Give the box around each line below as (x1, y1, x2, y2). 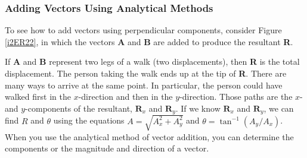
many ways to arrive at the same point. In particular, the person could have (5, 78, 283, 91)
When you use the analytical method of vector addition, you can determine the (5, 130, 294, 143)
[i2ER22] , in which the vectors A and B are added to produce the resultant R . (5, 35, 293, 48)
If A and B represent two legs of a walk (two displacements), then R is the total (5, 55, 300, 68)
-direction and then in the (78, 90, 173, 103)
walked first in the (5, 90, 71, 103)
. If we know (175, 102, 221, 114)
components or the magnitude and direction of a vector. (5, 142, 209, 154)
